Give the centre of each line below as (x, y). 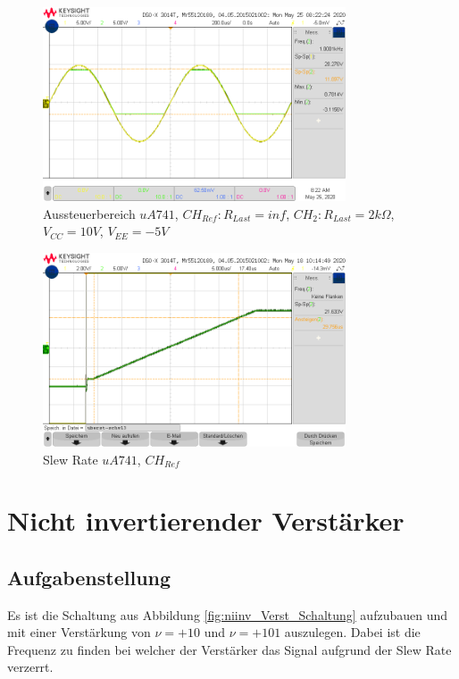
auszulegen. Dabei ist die (352, 632)
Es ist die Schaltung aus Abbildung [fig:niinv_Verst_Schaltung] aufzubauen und (228, 614)
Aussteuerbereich (89, 213)
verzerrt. (30, 667)
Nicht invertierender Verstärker (206, 520)
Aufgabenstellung (89, 577)
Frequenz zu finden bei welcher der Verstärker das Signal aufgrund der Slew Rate (229, 649)
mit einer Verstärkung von (79, 632)
